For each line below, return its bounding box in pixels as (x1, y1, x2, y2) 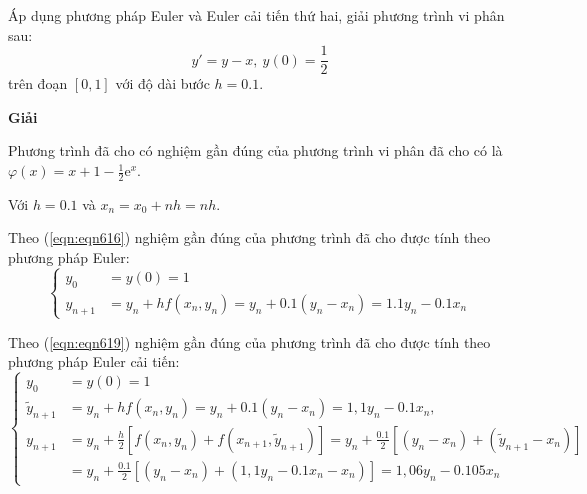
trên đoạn (8, 73, 68, 94)
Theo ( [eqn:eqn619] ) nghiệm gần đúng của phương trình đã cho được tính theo (8, 331, 491, 352)
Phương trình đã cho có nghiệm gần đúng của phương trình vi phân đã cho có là (8, 140, 503, 161)
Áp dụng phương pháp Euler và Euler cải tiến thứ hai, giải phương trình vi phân (8, 5, 505, 25)
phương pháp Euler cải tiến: (8, 351, 180, 372)
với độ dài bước (115, 73, 210, 94)
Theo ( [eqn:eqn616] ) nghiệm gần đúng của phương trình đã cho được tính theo (8, 227, 491, 248)
